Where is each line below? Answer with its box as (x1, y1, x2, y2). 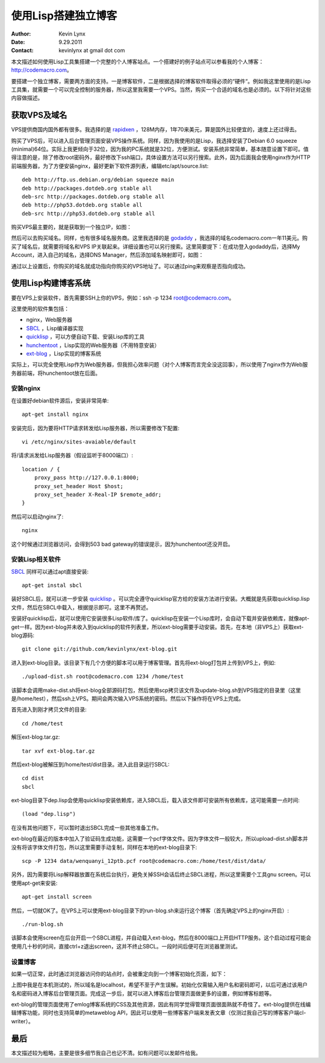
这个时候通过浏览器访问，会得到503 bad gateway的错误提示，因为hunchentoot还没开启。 (11, 540, 234, 548)
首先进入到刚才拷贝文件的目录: (11, 706, 87, 713)
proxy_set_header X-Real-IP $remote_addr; (34, 491, 162, 498)
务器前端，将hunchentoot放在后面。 (11, 369, 101, 377)
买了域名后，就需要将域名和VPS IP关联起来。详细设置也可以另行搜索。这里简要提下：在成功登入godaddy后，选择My (11, 243, 300, 250)
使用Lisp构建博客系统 (11, 278, 91, 289)
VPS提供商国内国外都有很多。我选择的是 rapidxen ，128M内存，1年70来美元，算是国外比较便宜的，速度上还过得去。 (11, 126, 300, 133)
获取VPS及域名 (11, 110, 67, 121)
